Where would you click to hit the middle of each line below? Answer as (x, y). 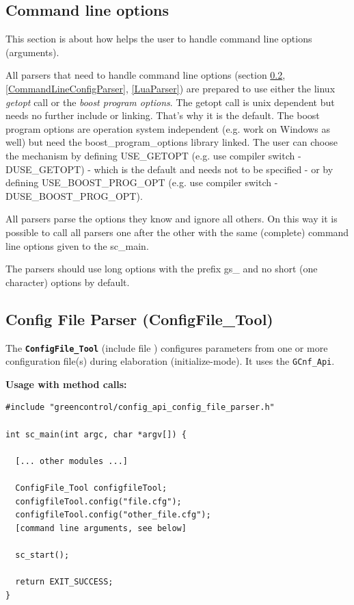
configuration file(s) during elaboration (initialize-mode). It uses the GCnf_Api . (170, 361)
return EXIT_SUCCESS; (64, 582)
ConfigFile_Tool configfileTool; (91, 488)
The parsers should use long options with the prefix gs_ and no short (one (162, 269)
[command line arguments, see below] (101, 528)
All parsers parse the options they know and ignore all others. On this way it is (172, 219)
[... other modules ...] (71, 461)
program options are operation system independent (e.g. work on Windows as (168, 128)
